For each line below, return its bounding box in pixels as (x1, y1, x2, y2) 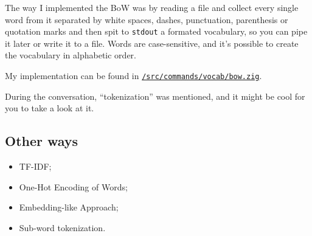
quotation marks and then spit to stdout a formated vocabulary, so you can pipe (5, 25, 308, 38)
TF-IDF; (19, 160, 52, 173)
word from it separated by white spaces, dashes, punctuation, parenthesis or (5, 13, 288, 26)
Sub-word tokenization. (19, 221, 106, 234)
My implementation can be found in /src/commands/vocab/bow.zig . (5, 69, 262, 82)
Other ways (5, 131, 78, 150)
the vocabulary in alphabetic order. (5, 49, 136, 61)
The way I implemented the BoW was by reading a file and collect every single (5, 1, 299, 13)
